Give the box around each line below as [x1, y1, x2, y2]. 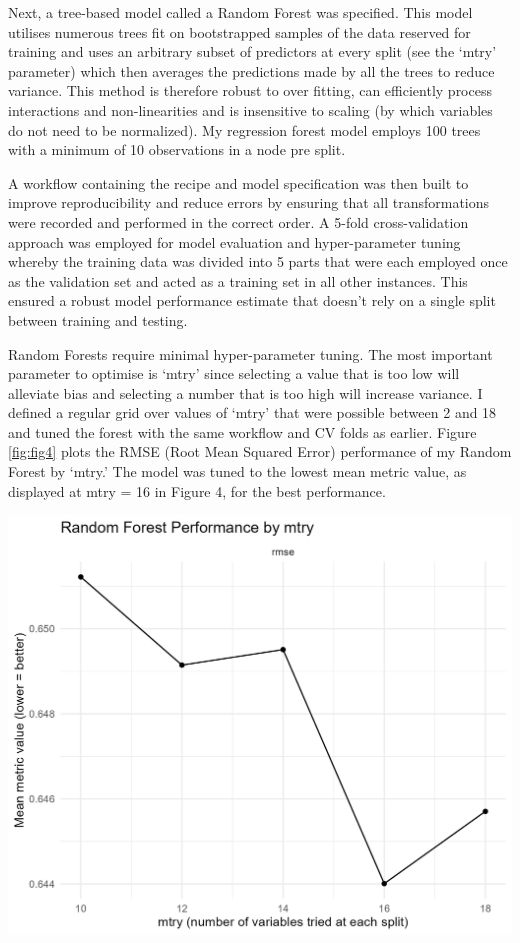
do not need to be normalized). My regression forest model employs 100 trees [8, 119, 481, 140]
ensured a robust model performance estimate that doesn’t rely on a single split [8, 290, 496, 311]
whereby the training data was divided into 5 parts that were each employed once [8, 251, 508, 272]
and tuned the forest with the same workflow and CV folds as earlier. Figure [8, 421, 477, 442]
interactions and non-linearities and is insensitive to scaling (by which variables [8, 99, 493, 120]
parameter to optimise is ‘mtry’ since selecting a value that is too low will [8, 363, 460, 384]
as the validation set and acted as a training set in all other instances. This [8, 270, 468, 291]
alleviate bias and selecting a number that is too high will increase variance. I [8, 382, 483, 403]
